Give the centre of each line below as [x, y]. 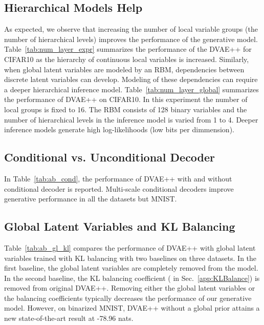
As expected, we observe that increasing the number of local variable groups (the [131, 29]
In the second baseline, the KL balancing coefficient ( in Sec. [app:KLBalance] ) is [132, 278]
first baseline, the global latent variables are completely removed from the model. [131, 268]
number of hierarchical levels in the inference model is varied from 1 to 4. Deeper [131, 119]
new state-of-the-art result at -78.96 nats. [69, 318]
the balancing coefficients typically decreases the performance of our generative [128, 298]
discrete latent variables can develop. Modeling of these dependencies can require [131, 79]
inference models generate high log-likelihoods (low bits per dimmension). [119, 129]
